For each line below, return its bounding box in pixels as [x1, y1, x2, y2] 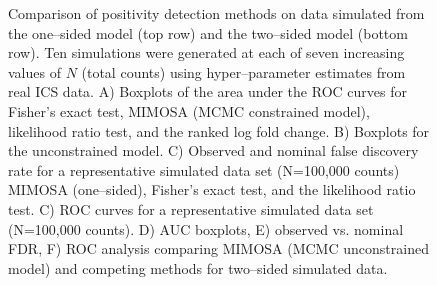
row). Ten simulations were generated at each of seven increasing [8, 42, 405, 63]
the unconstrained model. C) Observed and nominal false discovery [8, 140, 419, 161]
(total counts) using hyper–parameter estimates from [81, 61, 406, 82]
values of [8, 61, 61, 82]
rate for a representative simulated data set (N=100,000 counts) [8, 159, 400, 180]
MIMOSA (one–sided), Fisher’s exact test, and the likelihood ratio [8, 179, 416, 200]
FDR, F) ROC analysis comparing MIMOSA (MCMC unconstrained [8, 238, 429, 259]
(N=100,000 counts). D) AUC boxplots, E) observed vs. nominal [8, 218, 404, 239]
